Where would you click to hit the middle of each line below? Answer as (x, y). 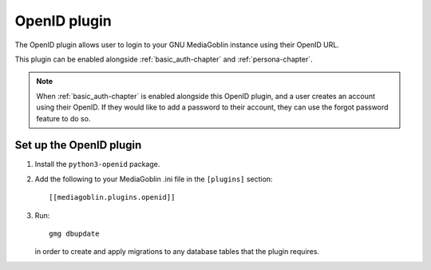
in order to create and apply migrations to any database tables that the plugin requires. (177, 252)
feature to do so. (63, 118)
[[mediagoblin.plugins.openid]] (112, 197)
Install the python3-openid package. (97, 165)
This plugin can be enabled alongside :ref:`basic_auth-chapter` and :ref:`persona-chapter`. (164, 59)
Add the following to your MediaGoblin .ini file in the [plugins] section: (154, 179)
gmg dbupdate (74, 233)
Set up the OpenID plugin (78, 145)
